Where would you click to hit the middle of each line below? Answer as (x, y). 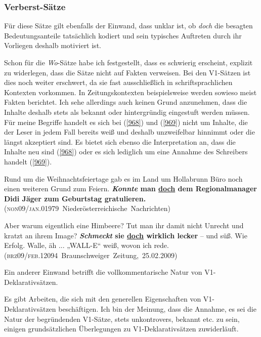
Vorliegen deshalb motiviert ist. (53, 45)
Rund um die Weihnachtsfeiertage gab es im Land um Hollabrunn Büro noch (123, 178)
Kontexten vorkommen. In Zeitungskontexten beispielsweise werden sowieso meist (130, 92)
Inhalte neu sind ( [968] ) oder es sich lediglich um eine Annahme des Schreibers (126, 152)
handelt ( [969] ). (28, 161)
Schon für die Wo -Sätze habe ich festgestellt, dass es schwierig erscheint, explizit (128, 62)
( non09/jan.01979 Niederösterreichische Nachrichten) (88, 208)
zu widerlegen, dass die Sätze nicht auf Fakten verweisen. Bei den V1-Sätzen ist (127, 72)
